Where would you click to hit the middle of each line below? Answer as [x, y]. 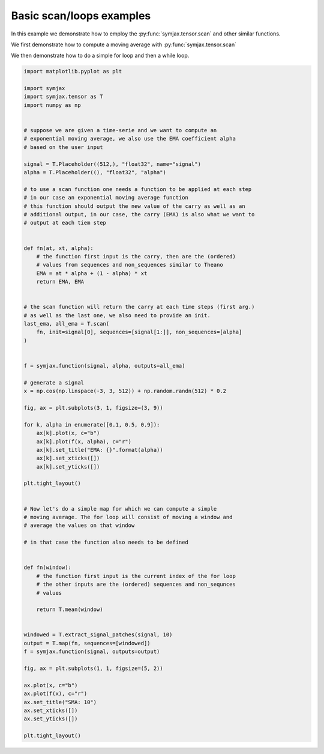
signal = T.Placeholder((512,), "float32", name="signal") [112, 164]
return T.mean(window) [70, 610]
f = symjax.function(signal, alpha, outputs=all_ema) [104, 366]
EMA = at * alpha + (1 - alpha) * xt [92, 273]
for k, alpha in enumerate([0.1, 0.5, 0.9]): [92, 424]
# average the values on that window [79, 525]
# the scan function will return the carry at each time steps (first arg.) [139, 307]
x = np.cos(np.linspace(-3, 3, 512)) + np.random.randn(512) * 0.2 [125, 391]
